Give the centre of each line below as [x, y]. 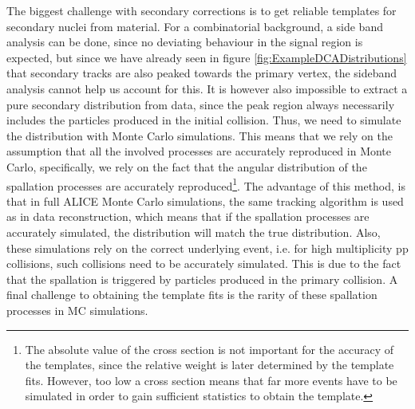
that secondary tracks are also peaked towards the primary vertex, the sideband [202, 73]
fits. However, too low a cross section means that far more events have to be [211, 380]
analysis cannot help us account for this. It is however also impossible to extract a [207, 88]
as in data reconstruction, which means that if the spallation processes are [188, 216]
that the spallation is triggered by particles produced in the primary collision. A [202, 279]
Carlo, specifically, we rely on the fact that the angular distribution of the [187, 166]
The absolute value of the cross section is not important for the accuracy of [209, 349]
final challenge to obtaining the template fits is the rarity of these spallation [192, 295]
